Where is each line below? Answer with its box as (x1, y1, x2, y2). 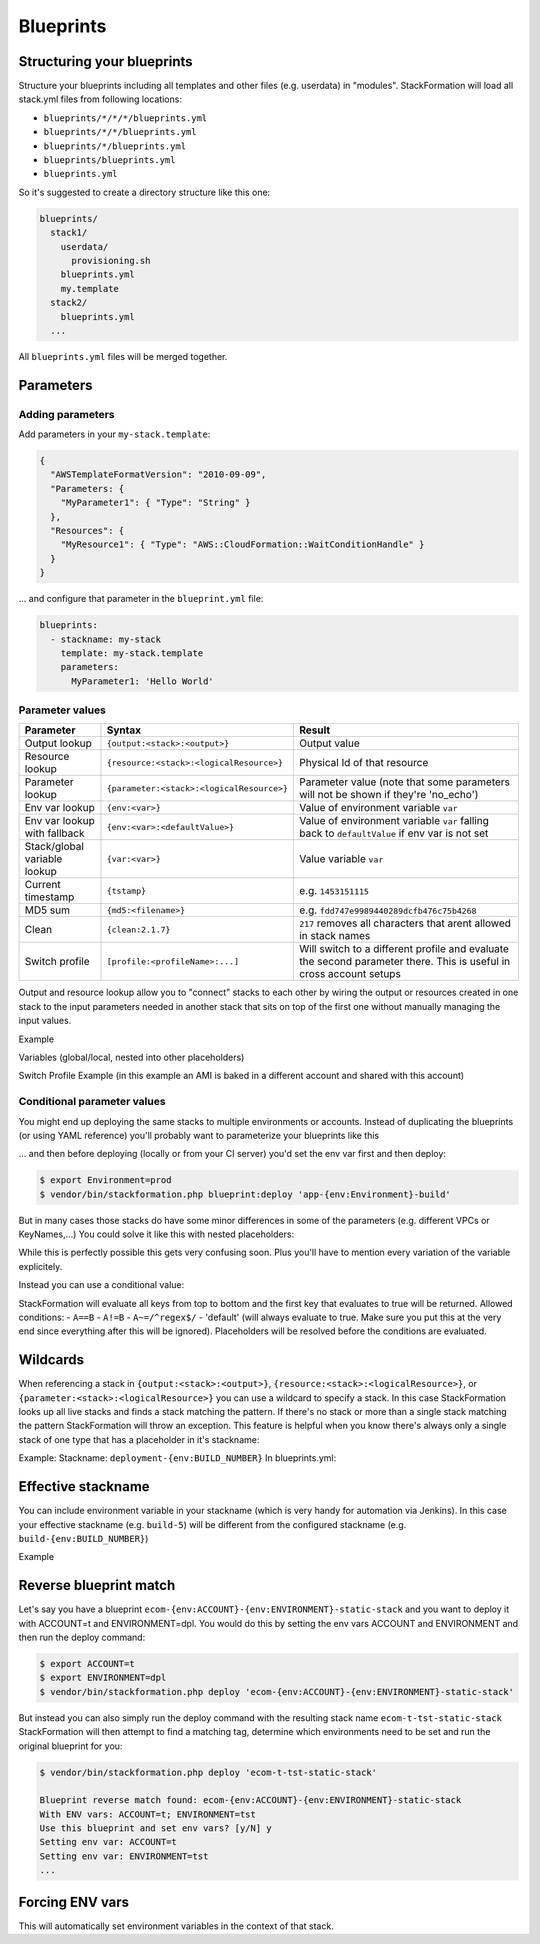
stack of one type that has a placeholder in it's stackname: (18, 1433, 260, 1445)
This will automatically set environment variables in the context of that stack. (18, 1920, 334, 1932)
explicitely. (18, 1260, 63, 1272)
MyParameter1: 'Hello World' (71, 675, 214, 687)
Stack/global (24, 840, 85, 854)
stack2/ (50, 297, 88, 309)
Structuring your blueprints (18, 53, 194, 70)
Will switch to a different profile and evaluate (298, 942, 510, 956)
